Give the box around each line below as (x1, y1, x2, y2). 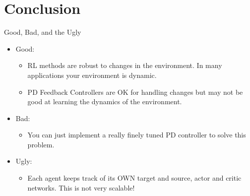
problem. (27, 139, 55, 149)
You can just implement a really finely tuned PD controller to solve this (27, 130, 246, 140)
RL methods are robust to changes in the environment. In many (27, 60, 222, 70)
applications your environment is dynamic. (27, 69, 157, 80)
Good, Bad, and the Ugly (4, 27, 81, 37)
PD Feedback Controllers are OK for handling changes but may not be (27, 86, 243, 97)
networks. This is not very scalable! (27, 182, 135, 193)
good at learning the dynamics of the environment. (27, 96, 182, 107)
